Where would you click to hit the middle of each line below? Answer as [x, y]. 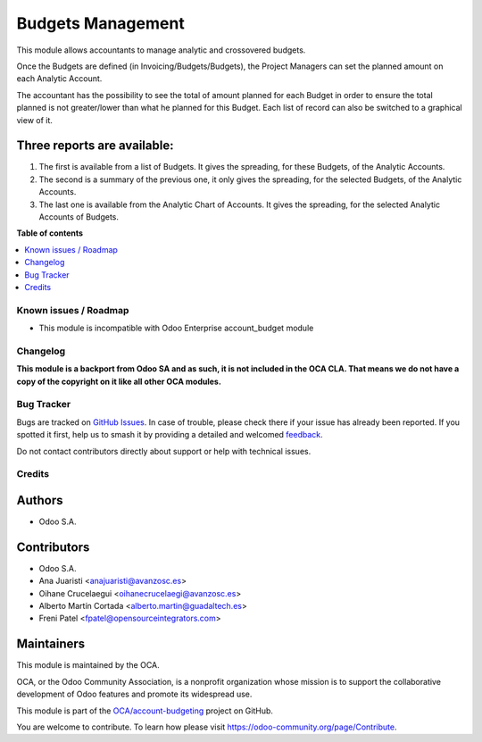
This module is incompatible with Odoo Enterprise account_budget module [176, 328]
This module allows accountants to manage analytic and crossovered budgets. [161, 50]
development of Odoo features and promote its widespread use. [134, 694]
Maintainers [51, 644]
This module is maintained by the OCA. [88, 665]
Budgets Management [100, 23]
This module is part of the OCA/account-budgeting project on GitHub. [145, 711]
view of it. [35, 120]
